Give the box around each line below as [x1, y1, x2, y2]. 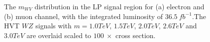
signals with [35, 21, 72, 31]
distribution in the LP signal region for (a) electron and [34, 1, 205, 11]
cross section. [115, 30, 156, 40]
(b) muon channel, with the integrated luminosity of [4, 11, 163, 21]
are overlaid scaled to [26, 30, 92, 40]
